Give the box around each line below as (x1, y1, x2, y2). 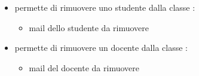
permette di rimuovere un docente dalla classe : (14, 41, 188, 54)
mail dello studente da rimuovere (29, 21, 149, 34)
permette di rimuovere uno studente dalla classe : (14, 1, 195, 13)
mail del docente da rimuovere (29, 61, 139, 74)
